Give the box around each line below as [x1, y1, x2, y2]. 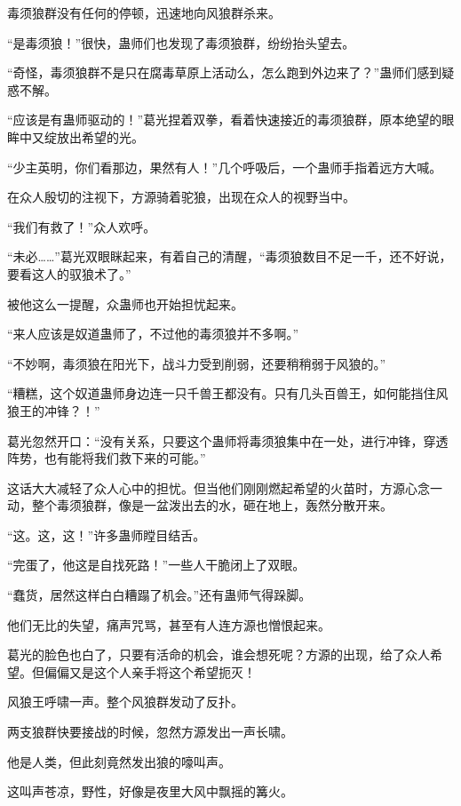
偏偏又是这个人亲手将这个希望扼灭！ [44, 662, 256, 681]
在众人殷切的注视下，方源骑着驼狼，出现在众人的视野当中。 [7, 188, 355, 206]
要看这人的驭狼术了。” [7, 264, 131, 283]
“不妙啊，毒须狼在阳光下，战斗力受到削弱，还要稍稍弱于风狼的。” [7, 354, 386, 372]
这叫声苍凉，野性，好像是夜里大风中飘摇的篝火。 [7, 782, 293, 801]
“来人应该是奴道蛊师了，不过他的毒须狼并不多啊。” [7, 324, 299, 343]
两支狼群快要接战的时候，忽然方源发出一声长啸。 [7, 722, 293, 741]
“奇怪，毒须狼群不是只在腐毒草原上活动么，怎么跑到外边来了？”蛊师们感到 [7, 63, 442, 82]
